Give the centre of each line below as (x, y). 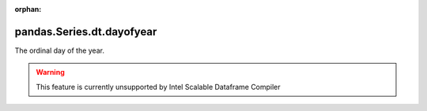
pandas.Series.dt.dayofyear (86, 31)
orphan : (28, 9)
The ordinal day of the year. (59, 50)
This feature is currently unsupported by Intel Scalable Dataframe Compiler (158, 87)
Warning (50, 72)
